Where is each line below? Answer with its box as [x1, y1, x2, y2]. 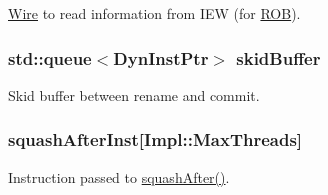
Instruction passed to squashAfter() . [8, 166, 230, 187]
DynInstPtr [113, 45, 209, 70]
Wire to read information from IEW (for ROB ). [8, 3, 301, 23]
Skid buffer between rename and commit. [8, 84, 260, 105]
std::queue [8, 45, 92, 70]
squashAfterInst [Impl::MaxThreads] [8, 127, 303, 152]
